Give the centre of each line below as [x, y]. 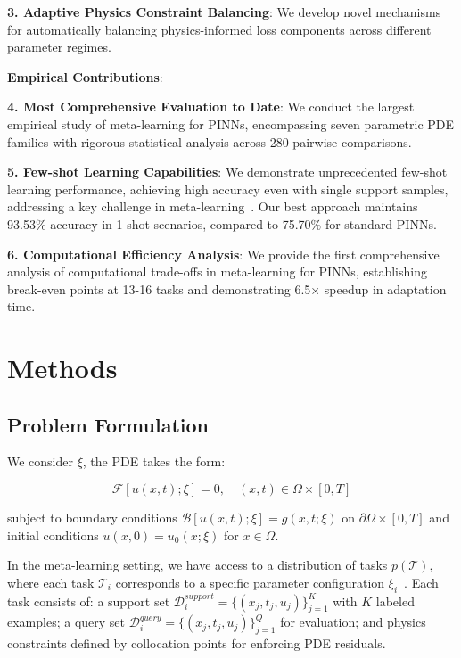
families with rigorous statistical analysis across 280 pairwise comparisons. [210, 141]
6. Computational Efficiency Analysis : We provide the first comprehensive [223, 254]
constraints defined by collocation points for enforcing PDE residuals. [197, 643]
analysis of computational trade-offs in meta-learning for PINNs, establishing [217, 271]
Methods [62, 368]
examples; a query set [66, 622]
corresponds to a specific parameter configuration [250, 582]
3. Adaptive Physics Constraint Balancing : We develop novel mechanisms [224, 12]
